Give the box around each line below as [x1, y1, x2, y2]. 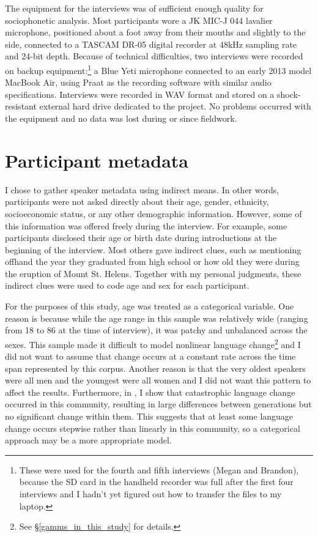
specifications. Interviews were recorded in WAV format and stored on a [5, 87, 275, 100]
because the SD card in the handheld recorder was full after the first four [19, 475, 294, 488]
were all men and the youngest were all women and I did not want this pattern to [5, 374, 311, 387]
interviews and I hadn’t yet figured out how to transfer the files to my [19, 487, 282, 500]
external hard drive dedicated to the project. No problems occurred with [39, 100, 311, 113]
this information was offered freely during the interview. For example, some [5, 219, 287, 232]
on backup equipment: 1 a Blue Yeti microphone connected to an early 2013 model [5, 62, 312, 76]
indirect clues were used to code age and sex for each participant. [5, 279, 250, 292]
